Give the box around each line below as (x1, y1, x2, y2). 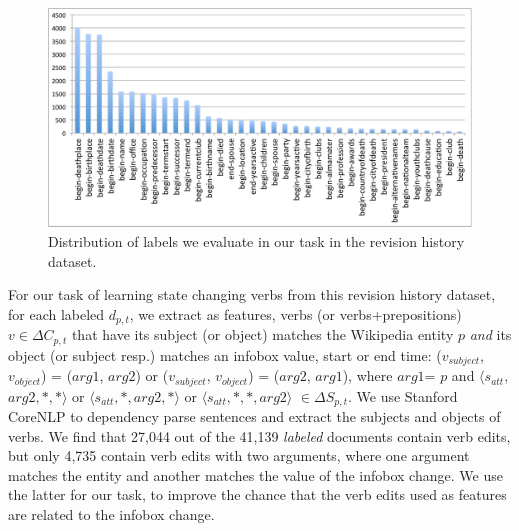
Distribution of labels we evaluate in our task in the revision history (48, 231, 465, 252)
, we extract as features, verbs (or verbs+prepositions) (129, 303, 462, 324)
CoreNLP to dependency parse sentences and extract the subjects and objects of (8, 406, 501, 427)
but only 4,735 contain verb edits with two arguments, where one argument (8, 445, 470, 466)
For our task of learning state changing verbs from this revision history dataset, (8, 284, 496, 305)
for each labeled (8, 303, 105, 324)
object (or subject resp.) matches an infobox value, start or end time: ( (8, 344, 442, 365)
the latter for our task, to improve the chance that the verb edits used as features (8, 484, 507, 505)
